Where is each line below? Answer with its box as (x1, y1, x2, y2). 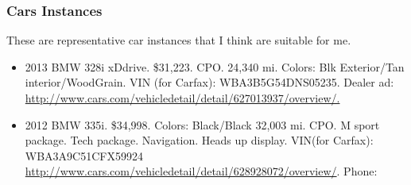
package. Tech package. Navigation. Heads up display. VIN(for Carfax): (25, 132, 374, 148)
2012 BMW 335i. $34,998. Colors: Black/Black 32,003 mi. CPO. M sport (25, 116, 380, 133)
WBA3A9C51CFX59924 (25, 147, 143, 164)
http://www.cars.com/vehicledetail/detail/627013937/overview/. (25, 90, 340, 106)
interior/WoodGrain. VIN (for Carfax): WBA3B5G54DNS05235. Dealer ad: (25, 74, 394, 91)
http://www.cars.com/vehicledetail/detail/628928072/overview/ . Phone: (25, 163, 378, 179)
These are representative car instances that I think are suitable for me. (6, 32, 351, 48)
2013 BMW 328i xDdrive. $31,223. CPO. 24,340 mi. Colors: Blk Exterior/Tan (25, 58, 405, 75)
